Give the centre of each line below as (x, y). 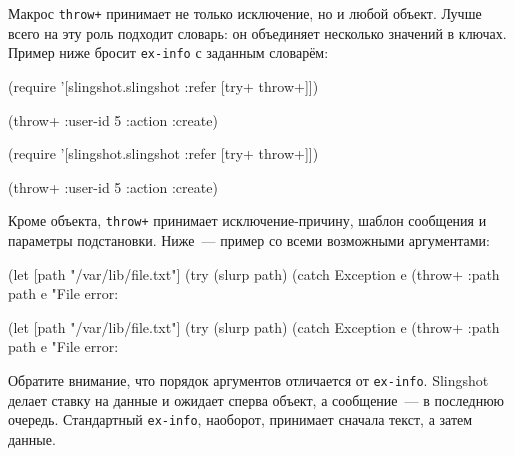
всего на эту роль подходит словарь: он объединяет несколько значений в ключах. (257, 32)
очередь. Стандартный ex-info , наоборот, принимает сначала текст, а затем (240, 419)
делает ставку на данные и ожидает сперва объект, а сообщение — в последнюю (256, 399)
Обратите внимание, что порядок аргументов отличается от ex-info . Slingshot (248, 379)
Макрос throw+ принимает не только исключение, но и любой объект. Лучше (245, 13)
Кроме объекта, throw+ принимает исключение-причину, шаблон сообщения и (247, 220)
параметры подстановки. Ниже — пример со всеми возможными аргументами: (249, 239)
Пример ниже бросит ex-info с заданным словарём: (168, 52)
